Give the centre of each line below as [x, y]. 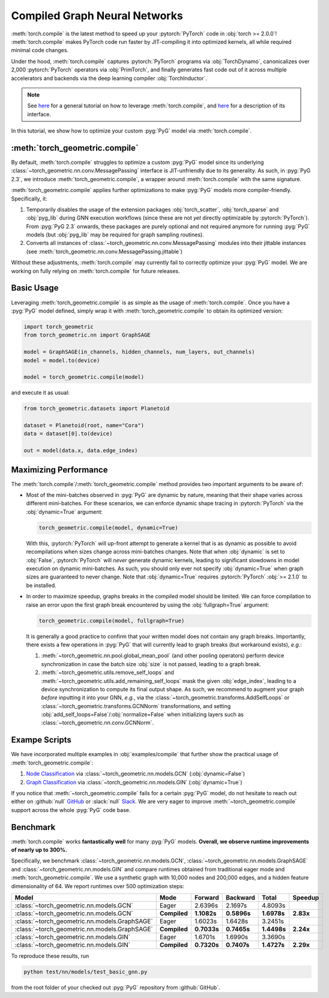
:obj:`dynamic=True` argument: [65, 512]
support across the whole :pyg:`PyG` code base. [71, 810]
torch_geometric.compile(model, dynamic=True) [108, 528]
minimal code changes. [40, 50]
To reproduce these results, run [50, 956]
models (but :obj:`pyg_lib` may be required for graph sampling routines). [115, 235]
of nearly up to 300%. [39, 850]
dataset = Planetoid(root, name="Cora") [84, 425]
